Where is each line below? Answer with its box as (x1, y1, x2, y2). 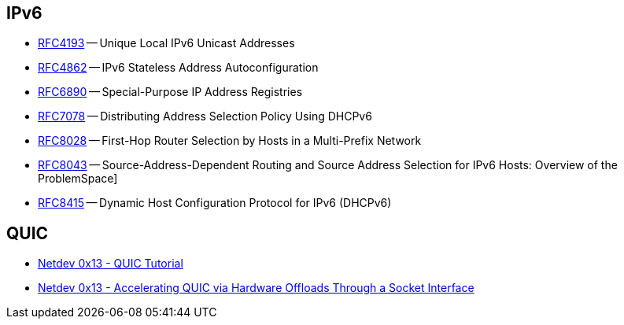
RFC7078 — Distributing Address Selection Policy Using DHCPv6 (38, 109, 372, 124)
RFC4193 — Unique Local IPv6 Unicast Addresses (38, 36, 295, 50)
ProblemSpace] (38, 172, 118, 186)
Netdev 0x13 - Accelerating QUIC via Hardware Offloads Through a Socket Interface (38, 281, 474, 295)
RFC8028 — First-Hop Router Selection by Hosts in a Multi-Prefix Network (38, 134, 422, 148)
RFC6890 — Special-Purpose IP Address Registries (38, 85, 303, 99)
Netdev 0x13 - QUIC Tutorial (38, 257, 183, 271)
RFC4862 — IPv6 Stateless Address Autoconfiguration (38, 61, 319, 75)
